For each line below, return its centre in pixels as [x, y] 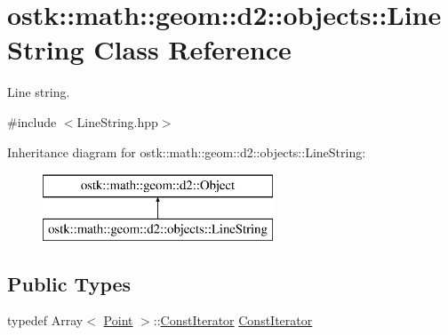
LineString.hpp [117, 121]
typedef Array [45, 320]
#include [32, 121]
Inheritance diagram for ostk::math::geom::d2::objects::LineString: [187, 152]
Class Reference [192, 49]
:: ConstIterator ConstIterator [233, 320]
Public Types [69, 283]
